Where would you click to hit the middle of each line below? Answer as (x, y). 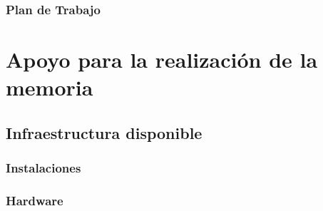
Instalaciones (43, 168)
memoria (50, 87)
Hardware (35, 200)
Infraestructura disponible (104, 132)
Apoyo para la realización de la (162, 60)
